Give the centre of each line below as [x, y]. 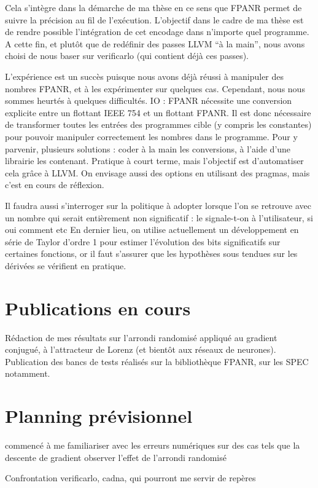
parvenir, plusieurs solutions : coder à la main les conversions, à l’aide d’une [148, 148]
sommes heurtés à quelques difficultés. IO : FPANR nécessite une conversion [149, 100]
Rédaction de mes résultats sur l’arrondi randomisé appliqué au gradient [141, 337]
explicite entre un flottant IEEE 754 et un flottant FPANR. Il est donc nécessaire [158, 112]
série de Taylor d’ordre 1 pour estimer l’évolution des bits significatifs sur [143, 241]
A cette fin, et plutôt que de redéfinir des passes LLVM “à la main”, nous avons [155, 43]
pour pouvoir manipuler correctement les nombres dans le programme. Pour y [151, 136]
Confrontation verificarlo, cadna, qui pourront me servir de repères [130, 478]
